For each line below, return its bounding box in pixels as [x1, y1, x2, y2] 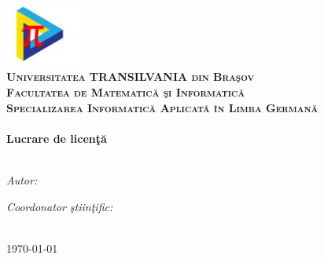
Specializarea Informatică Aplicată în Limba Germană [6, 99, 318, 115]
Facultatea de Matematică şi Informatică [6, 84, 245, 100]
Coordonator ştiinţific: [6, 198, 113, 214]
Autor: [6, 171, 38, 188]
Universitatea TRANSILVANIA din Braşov [6, 68, 255, 85]
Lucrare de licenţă [6, 129, 107, 146]
